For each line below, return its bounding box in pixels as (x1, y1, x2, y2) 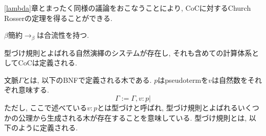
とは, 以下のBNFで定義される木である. (23, 74, 152, 85)
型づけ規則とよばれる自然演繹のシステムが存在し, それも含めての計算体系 (4, 47, 252, 58)
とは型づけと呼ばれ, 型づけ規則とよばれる (97, 102, 238, 113)
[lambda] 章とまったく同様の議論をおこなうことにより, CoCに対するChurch (4, 3, 251, 13)
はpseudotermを (158, 74, 209, 85)
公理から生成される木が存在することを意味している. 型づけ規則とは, (18, 112, 247, 123)
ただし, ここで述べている (4, 102, 87, 113)
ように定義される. (18, 122, 78, 133)
